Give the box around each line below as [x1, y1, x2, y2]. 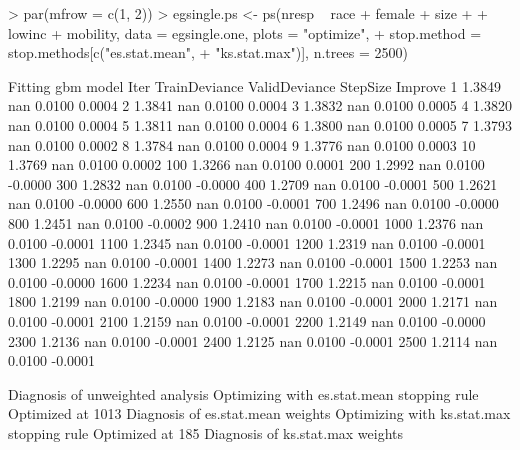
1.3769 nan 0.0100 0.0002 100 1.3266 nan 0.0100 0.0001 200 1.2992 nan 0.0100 [8, 154, 485, 175]
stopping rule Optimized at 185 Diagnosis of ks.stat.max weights [8, 422, 404, 443]
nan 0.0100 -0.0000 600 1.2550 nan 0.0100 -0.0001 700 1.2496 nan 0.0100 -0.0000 [8, 193, 499, 214]
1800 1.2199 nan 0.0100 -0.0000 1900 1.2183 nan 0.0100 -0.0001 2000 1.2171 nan [8, 291, 498, 312]
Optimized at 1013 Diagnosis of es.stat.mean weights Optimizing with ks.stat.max [8, 403, 511, 424]
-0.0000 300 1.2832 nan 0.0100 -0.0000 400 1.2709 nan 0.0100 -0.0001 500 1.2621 [8, 173, 498, 194]
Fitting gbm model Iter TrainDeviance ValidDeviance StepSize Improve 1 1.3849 [8, 75, 502, 96]
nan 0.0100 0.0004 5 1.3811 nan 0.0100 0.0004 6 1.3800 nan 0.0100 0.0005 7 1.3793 [8, 114, 512, 135]
